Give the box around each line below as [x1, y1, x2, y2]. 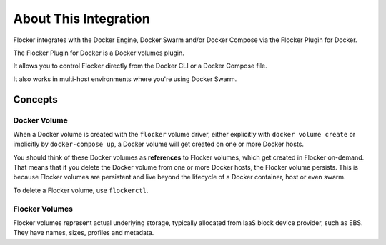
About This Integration [13, 11, 150, 26]
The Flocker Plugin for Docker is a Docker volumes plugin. [13, 48, 185, 57]
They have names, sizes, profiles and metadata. [13, 229, 154, 237]
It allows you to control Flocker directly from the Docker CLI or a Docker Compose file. [13, 61, 267, 71]
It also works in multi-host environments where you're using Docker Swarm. [13, 75, 237, 83]
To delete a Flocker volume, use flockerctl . [13, 186, 149, 194]
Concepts [13, 93, 58, 105]
